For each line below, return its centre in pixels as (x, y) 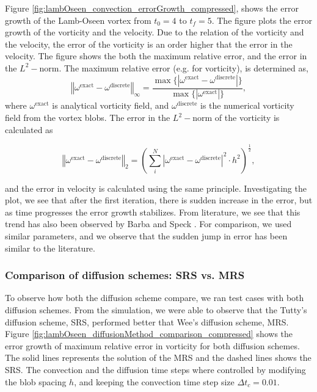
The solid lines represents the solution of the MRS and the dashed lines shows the (158, 358)
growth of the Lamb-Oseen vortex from (78, 20)
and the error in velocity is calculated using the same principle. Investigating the (156, 188)
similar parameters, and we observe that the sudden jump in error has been (146, 235)
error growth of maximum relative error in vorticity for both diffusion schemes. (152, 345)
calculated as (29, 129)
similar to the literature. (50, 248)
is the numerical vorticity (247, 105)
